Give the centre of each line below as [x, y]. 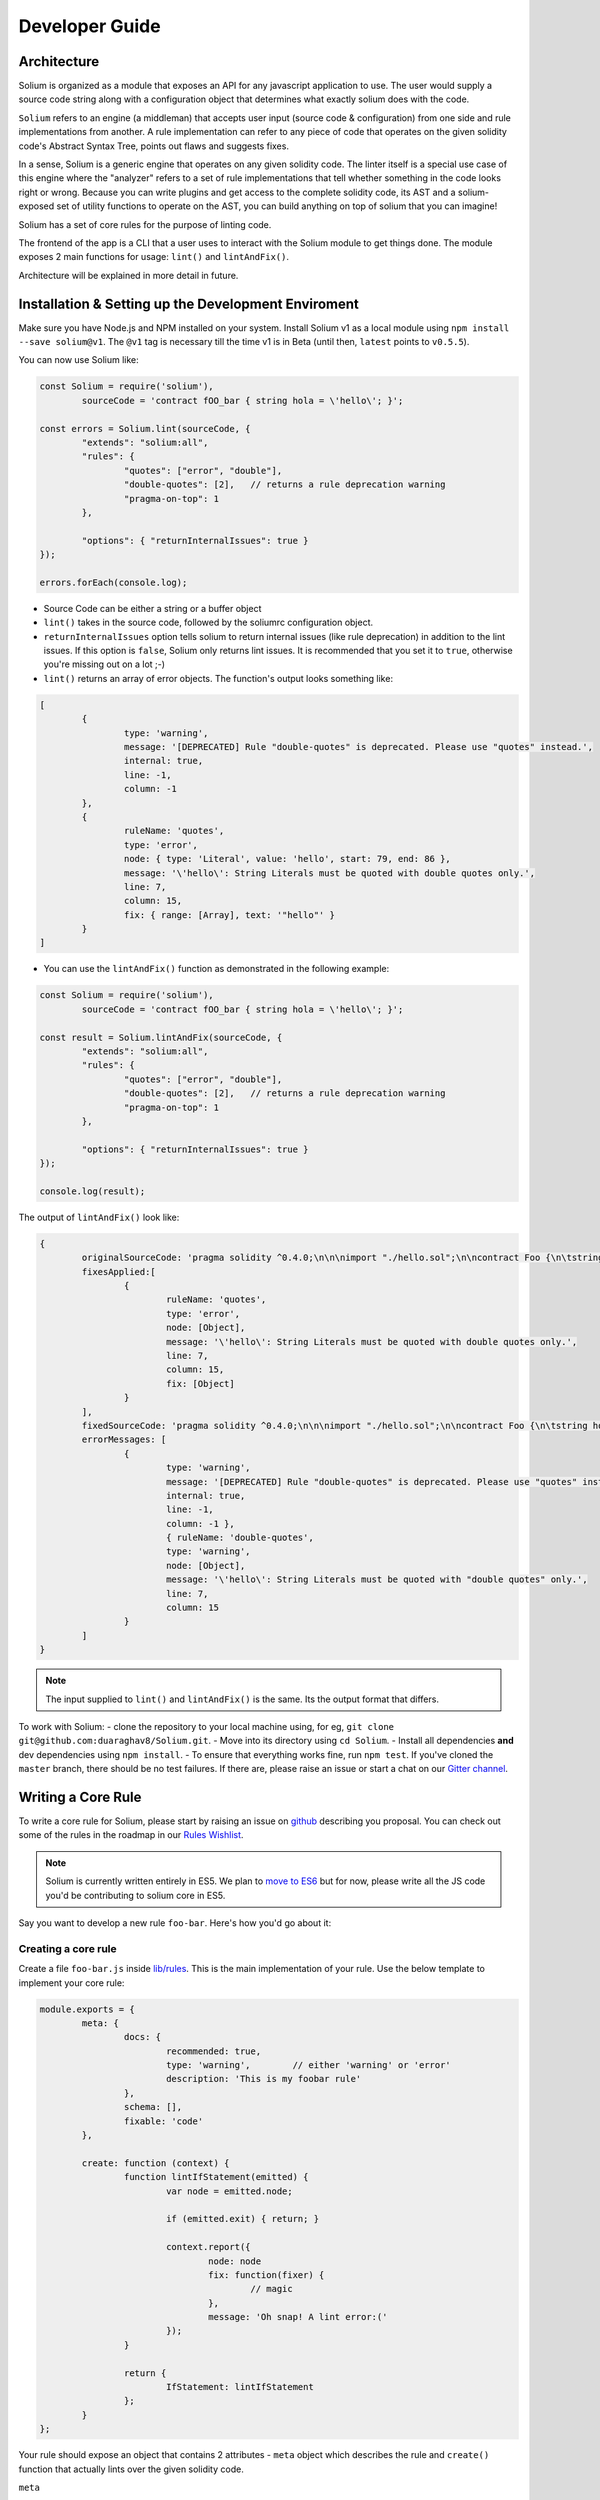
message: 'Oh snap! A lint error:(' [298, 2317]
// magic [272, 2289]
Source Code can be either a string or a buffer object [152, 608]
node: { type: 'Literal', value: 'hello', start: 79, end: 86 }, [287, 859]
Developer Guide [89, 26]
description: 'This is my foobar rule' [263, 2079]
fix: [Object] [200, 1383]
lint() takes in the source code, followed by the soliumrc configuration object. [208, 622]
